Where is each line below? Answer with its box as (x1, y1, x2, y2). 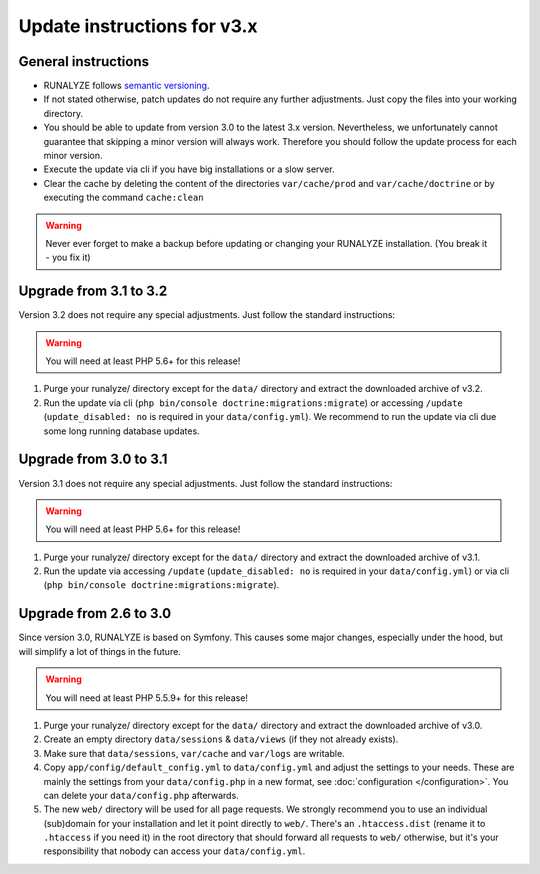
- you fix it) (45, 251, 91, 264)
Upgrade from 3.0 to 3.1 (18, 451, 168, 468)
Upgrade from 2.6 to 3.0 (18, 605, 172, 622)
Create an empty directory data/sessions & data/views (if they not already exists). (43, 733, 399, 745)
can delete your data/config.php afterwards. (43, 789, 239, 801)
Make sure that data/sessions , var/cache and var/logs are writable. (43, 747, 345, 759)
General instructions (18, 53, 150, 70)
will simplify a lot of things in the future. (18, 645, 182, 657)
